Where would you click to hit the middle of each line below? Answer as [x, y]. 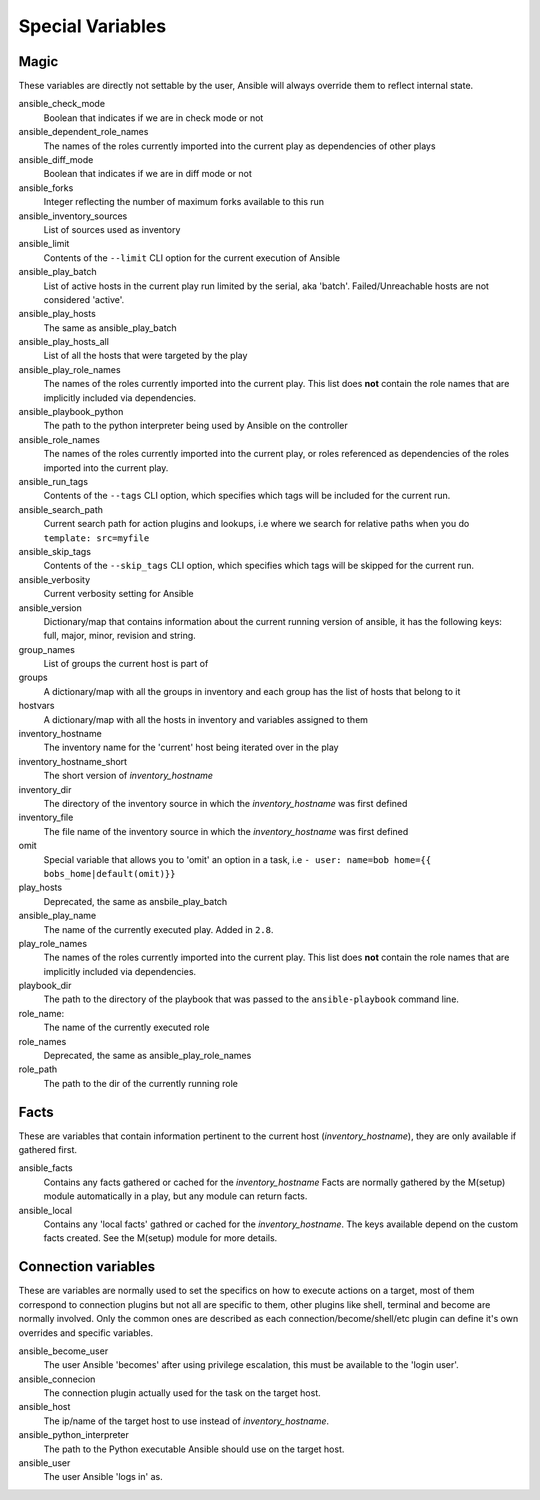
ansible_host [44, 1407]
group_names [46, 649]
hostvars [36, 706]
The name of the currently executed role [126, 1027]
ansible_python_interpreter [74, 1435]
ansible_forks [46, 187]
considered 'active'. [84, 299]
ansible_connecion [57, 1379]
